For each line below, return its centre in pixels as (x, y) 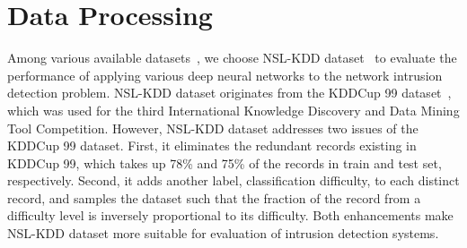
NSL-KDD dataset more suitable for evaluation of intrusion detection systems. (223, 233)
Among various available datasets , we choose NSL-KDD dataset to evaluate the (232, 58)
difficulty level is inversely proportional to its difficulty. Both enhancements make (230, 215)
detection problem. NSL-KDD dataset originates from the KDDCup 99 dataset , (229, 93)
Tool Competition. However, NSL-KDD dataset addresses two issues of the (213, 128)
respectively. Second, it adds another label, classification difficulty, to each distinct (233, 180)
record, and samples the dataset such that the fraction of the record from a (214, 197)
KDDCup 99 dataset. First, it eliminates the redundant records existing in (212, 145)
